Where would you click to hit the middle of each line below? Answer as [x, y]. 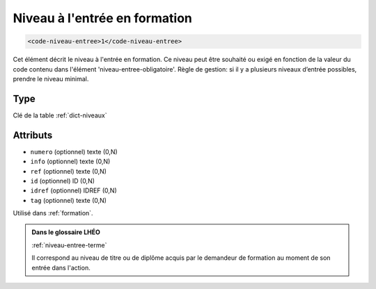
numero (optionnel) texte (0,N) [74, 151]
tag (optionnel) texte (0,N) [69, 200]
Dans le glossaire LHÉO [66, 232]
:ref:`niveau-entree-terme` [69, 245]
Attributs [33, 135]
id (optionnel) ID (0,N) [63, 181]
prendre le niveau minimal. [51, 79]
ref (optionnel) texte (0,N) [69, 171]
